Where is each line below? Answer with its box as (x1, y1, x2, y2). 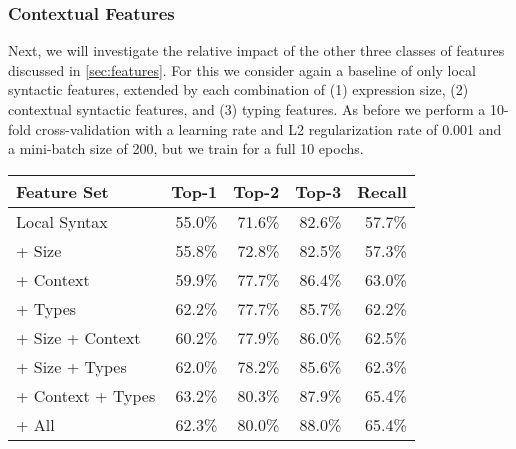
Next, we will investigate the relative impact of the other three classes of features (8, 40, 505, 61)
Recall (357, 179, 407, 203)
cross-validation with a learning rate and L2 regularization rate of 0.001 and (35, 118, 502, 139)
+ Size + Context (16, 325, 141, 349)
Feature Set (16, 179, 109, 203)
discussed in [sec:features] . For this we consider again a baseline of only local (8, 59, 476, 80)
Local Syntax (16, 209, 108, 233)
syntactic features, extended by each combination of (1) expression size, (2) (8, 79, 469, 100)
